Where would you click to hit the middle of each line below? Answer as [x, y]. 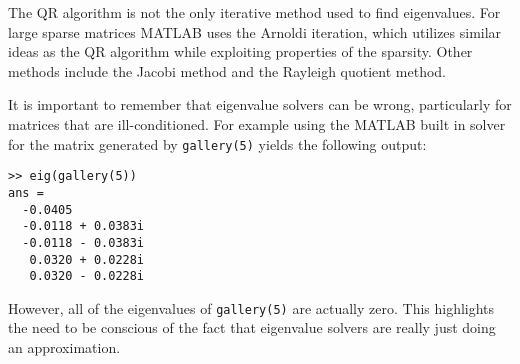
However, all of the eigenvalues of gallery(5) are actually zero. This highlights [251, 307]
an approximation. [64, 347]
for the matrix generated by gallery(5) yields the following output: [217, 143]
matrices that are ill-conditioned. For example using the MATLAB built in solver [257, 123]
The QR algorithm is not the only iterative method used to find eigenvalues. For [254, 12]
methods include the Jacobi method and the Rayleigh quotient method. [227, 70]
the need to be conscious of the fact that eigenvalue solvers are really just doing [252, 327]
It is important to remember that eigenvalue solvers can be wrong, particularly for [260, 104]
